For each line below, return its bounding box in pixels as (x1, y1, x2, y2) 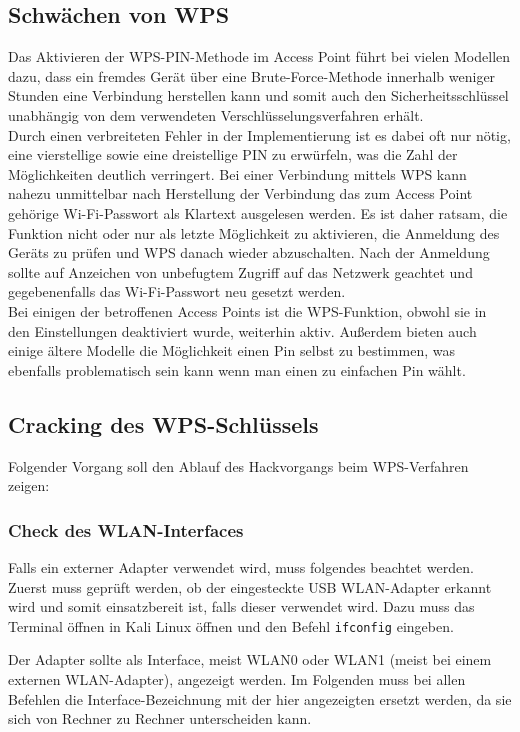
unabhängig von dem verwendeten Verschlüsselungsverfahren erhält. (8, 104, 424, 125)
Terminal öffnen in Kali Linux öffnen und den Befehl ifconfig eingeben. (8, 615, 454, 636)
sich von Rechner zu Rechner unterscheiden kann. (8, 708, 312, 729)
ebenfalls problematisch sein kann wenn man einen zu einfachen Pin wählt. (8, 359, 466, 380)
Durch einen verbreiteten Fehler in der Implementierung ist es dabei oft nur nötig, (8, 124, 511, 145)
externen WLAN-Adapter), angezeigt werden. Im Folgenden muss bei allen (8, 668, 466, 689)
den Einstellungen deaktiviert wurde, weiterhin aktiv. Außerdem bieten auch (8, 320, 477, 341)
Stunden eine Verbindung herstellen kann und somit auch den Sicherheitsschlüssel (8, 85, 509, 106)
